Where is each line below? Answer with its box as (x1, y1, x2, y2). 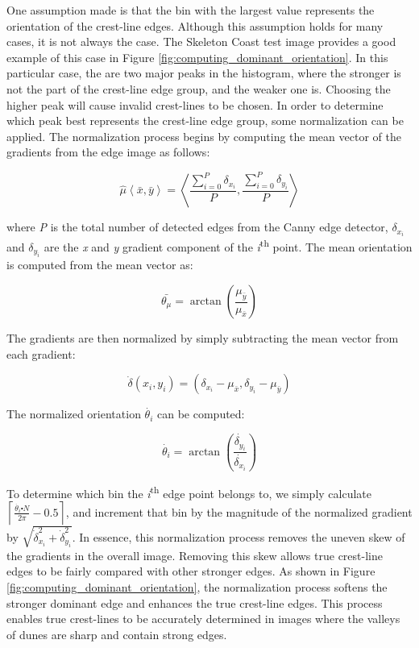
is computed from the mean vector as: (6, 256, 193, 273)
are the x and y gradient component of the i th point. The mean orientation (44, 236, 413, 255)
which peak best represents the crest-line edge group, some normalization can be (6, 112, 404, 129)
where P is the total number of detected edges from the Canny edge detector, (6, 218, 388, 235)
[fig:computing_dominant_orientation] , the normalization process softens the (6, 578, 388, 595)
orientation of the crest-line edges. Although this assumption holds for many (6, 17, 384, 34)
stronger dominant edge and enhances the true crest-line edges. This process (6, 594, 383, 611)
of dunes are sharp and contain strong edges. (6, 625, 227, 642)
